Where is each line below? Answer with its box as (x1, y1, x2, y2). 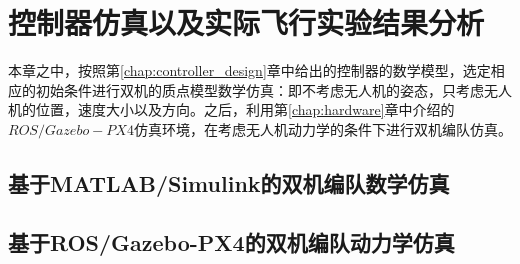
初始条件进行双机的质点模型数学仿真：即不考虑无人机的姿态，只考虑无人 (35, 79, 512, 100)
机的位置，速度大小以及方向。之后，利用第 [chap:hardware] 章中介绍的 (8, 99, 455, 120)
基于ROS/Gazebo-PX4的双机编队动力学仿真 (8, 226, 455, 257)
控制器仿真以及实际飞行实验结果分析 (8, 2, 485, 43)
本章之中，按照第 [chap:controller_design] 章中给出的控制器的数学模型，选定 (8, 60, 491, 81)
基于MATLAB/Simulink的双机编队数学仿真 (8, 167, 450, 198)
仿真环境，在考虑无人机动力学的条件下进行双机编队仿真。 (133, 118, 512, 139)
